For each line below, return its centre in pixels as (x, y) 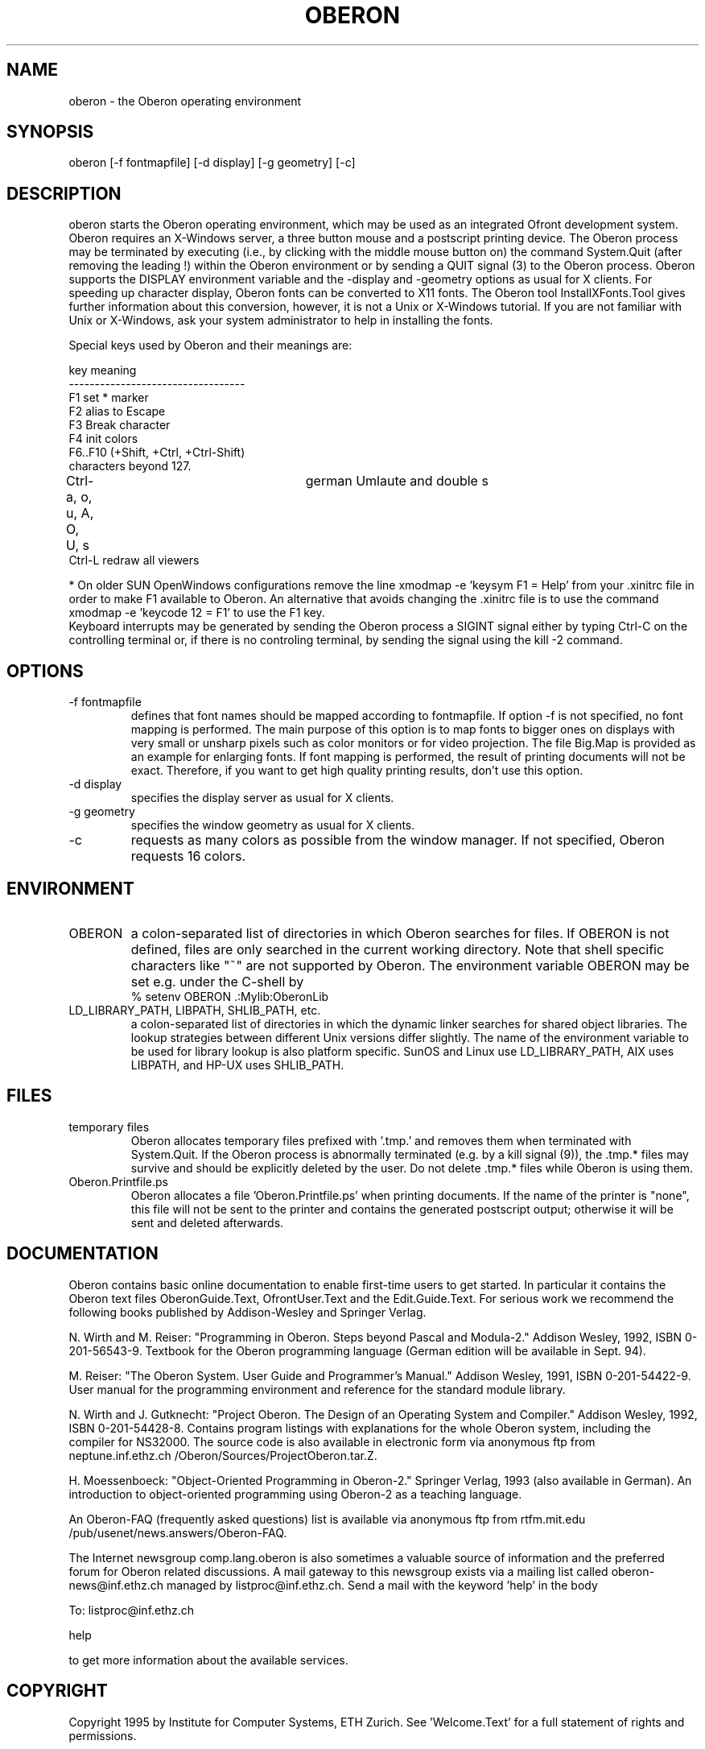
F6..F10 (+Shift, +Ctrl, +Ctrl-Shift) (157, 453)
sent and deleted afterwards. (207, 1222)
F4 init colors (103, 439)
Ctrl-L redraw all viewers (134, 560)
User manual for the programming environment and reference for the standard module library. (317, 1389)
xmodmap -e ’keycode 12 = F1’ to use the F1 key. (197, 613)
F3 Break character (120, 425)
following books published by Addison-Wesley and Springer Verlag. (247, 1312)
